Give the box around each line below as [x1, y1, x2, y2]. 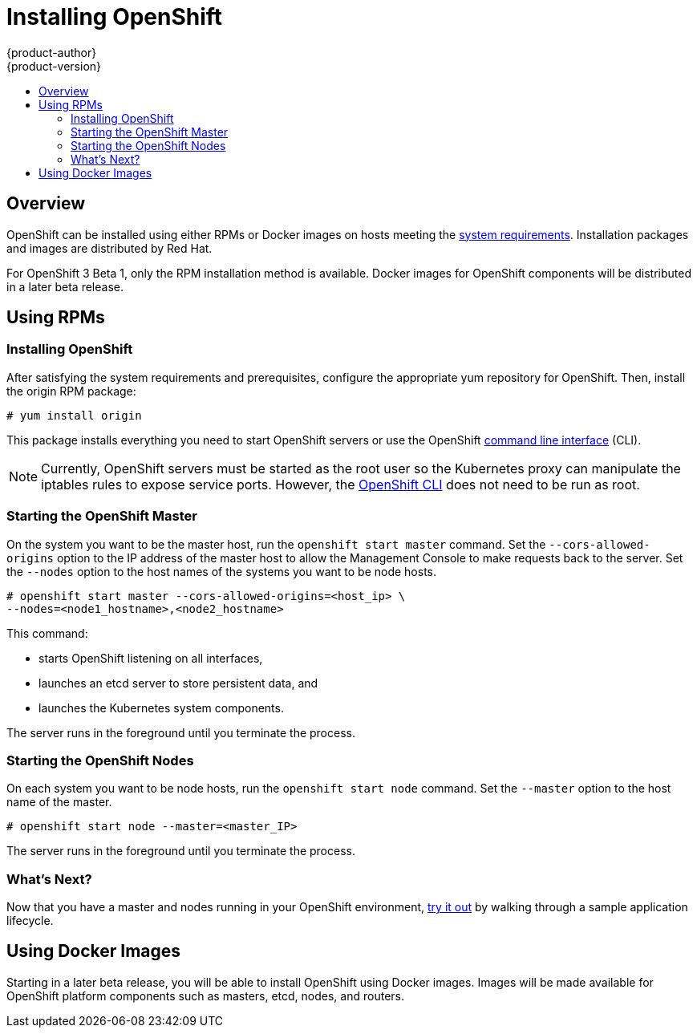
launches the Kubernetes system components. [38, 700, 284, 715]
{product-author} [6, 45, 97, 59]
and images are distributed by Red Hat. [6, 241, 213, 255]
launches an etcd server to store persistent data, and [38, 675, 318, 690]
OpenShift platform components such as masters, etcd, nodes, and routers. [6, 988, 404, 1003]
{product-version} [6, 59, 102, 73]
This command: [6, 626, 88, 640]
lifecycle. [6, 914, 54, 928]
